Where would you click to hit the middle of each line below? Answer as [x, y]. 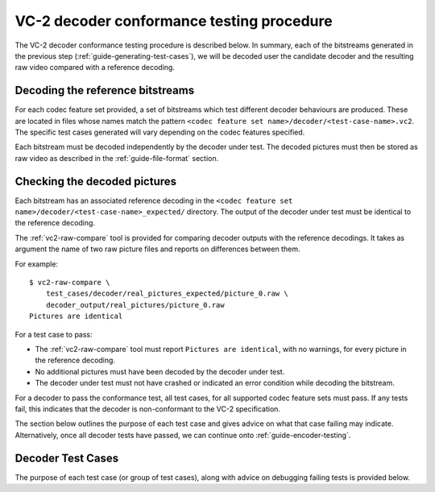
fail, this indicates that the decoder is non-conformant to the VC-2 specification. [148, 409]
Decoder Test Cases [67, 458]
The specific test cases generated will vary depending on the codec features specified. [160, 132]
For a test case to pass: [54, 334]
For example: [37, 264]
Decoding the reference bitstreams [105, 91]
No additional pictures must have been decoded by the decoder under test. [160, 371]
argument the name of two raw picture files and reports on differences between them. [157, 249]
